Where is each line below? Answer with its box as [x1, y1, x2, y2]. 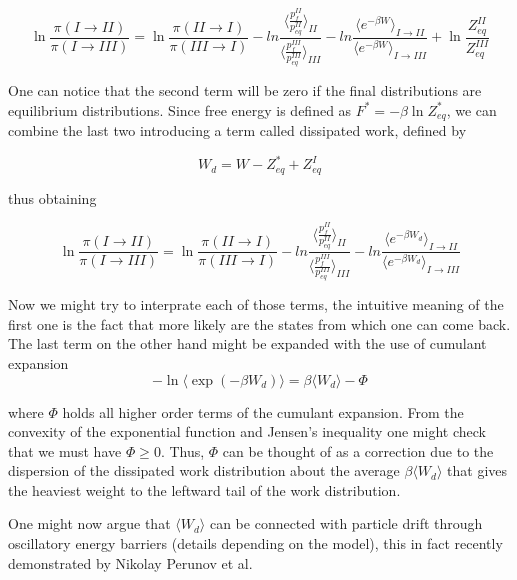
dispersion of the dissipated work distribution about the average [8, 460, 400, 481]
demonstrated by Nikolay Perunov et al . [8, 552, 253, 573]
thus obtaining [8, 187, 97, 208]
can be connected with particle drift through [209, 513, 483, 534]
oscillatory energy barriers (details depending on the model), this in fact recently [8, 533, 503, 554]
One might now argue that [8, 513, 171, 534]
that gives [447, 460, 508, 481]
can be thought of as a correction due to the [222, 440, 494, 461]
